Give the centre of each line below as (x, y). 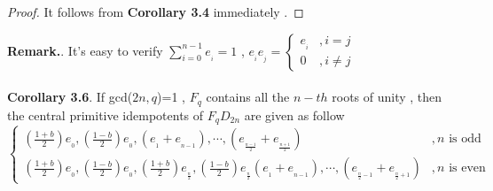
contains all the (248, 97)
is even (467, 168)
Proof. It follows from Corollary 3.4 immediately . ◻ (156, 11)
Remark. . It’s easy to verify (85, 50)
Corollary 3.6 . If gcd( (70, 97)
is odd (465, 139)
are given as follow (294, 115)
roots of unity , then (387, 97)
